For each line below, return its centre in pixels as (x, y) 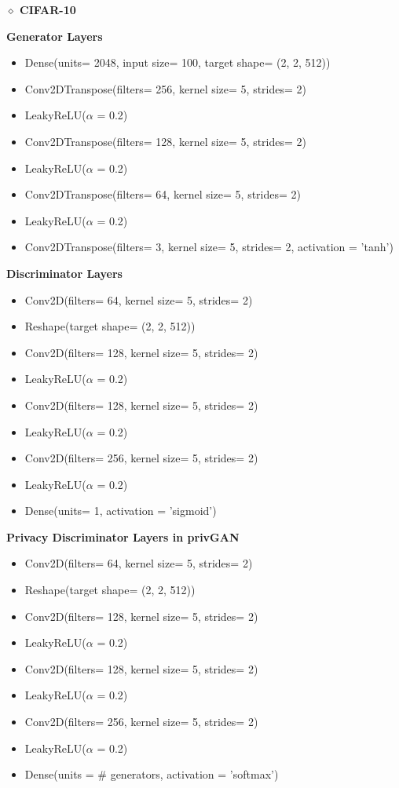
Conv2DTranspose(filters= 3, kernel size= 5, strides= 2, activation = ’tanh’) (209, 247)
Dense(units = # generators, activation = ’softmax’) (152, 774)
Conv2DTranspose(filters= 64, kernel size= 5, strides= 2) (163, 194)
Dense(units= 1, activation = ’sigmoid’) (121, 511)
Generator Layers (55, 36)
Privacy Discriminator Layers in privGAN (123, 536)
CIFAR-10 (48, 9)
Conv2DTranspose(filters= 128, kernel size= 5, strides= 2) (165, 141)
